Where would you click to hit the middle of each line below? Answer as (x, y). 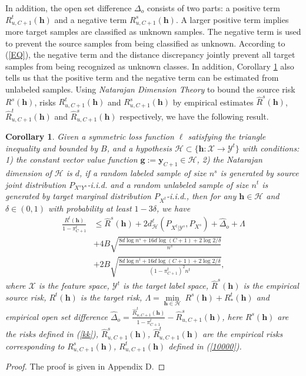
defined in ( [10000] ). (205, 346)
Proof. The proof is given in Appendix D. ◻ (85, 366)
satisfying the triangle (227, 136)
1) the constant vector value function (71, 159)
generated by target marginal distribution (78, 196)
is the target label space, (166, 286)
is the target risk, (111, 297)
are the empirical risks (243, 334)
